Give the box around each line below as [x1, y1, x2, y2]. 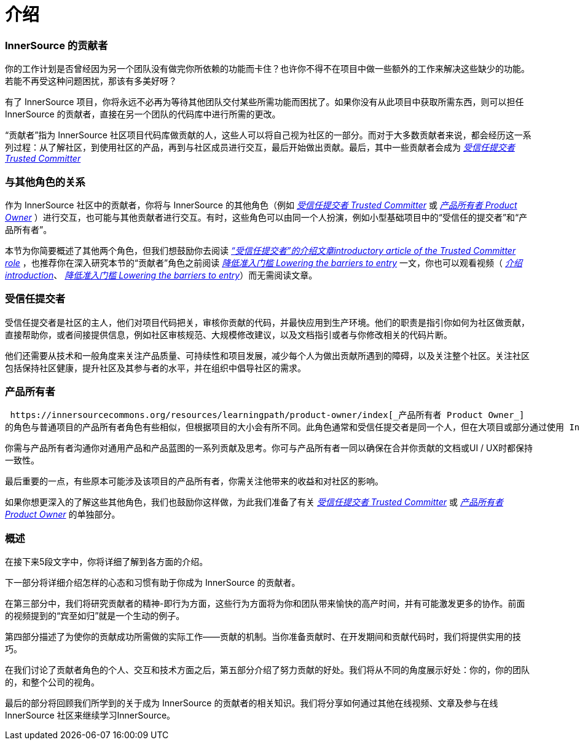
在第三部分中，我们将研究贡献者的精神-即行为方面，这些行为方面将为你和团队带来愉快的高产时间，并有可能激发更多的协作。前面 [5, 598, 525, 609]
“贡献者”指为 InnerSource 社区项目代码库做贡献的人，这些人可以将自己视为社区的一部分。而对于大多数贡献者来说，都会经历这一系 [5, 130, 531, 141]
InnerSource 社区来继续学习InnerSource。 [5, 710, 176, 721]
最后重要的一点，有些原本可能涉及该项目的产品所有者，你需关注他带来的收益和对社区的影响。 [5, 476, 383, 487]
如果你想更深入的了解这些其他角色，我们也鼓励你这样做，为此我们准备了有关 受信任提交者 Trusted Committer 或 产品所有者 [5, 497, 503, 508]
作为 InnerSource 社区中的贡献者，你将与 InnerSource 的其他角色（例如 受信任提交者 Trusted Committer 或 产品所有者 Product [5, 199, 517, 210]
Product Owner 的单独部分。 [5, 509, 120, 520]
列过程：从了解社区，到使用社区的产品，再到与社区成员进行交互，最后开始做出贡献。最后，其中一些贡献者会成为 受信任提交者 [5, 142, 515, 153]
